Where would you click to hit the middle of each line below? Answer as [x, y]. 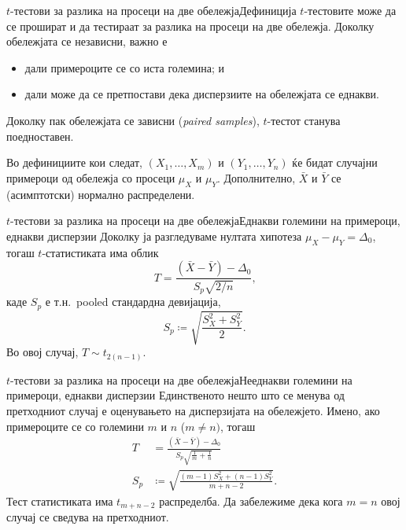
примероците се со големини [75, 426]
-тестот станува [304, 120]
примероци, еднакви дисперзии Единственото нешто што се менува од [175, 395]
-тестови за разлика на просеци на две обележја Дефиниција [153, 10]
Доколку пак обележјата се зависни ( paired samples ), [133, 120]
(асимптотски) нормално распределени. [101, 194]
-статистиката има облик [100, 252]
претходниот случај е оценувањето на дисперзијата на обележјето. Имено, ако [193, 410]
